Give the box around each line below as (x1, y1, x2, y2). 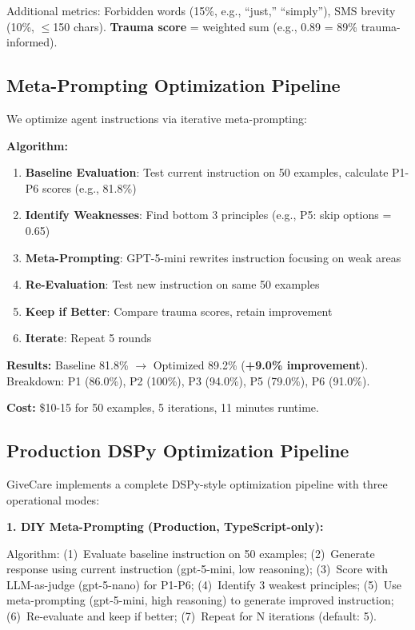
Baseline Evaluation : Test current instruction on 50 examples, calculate (25, 164, 389, 181)
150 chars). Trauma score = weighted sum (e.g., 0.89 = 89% (53, 18, 357, 34)
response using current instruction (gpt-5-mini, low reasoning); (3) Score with (6, 560, 389, 577)
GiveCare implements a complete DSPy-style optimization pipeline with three (6, 475, 388, 492)
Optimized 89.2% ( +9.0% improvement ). (153, 356, 369, 373)
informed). (6, 34, 58, 50)
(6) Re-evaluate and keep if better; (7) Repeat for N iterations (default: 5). (6, 608, 377, 624)
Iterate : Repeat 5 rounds (25, 329, 152, 346)
